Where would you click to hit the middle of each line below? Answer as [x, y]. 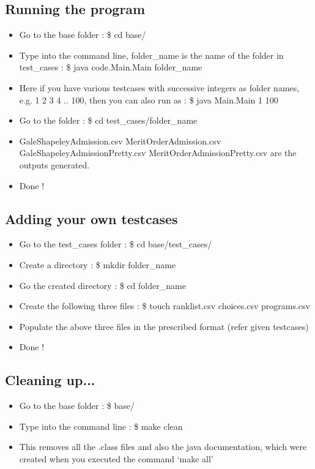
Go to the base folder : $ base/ [77, 406]
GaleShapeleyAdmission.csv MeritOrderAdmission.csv [120, 141]
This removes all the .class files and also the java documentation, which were [163, 447]
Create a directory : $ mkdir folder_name [98, 264]
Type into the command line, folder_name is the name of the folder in [151, 55]
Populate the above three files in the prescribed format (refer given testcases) [164, 326]
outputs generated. [54, 164]
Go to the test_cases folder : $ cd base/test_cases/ [116, 244]
